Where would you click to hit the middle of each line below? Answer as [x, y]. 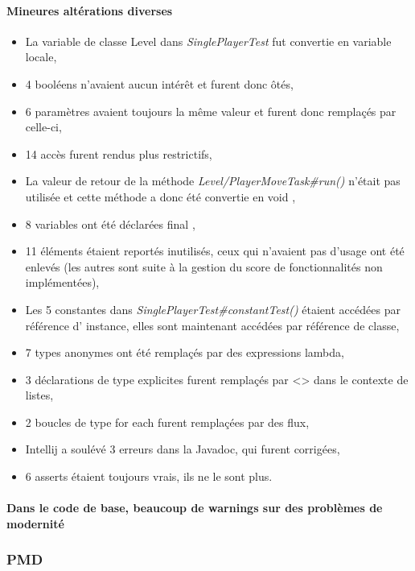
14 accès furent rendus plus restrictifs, [119, 153]
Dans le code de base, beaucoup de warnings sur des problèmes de [195, 508]
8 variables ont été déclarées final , [110, 223]
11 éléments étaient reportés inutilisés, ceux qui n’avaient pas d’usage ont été [215, 251]
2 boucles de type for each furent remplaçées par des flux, [167, 422]
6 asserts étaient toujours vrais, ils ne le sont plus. [149, 476]
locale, [41, 57]
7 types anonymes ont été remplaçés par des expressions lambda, [185, 352]
